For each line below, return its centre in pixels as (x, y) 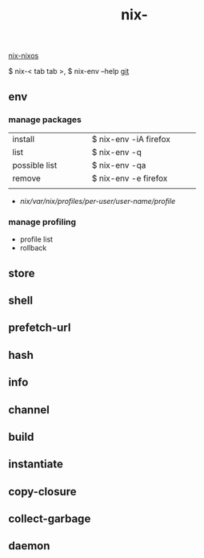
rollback (33, 248)
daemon (29, 546)
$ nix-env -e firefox (130, 178)
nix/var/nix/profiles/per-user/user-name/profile (98, 201)
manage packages (45, 120)
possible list (35, 165)
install (23, 139)
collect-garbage (50, 519)
